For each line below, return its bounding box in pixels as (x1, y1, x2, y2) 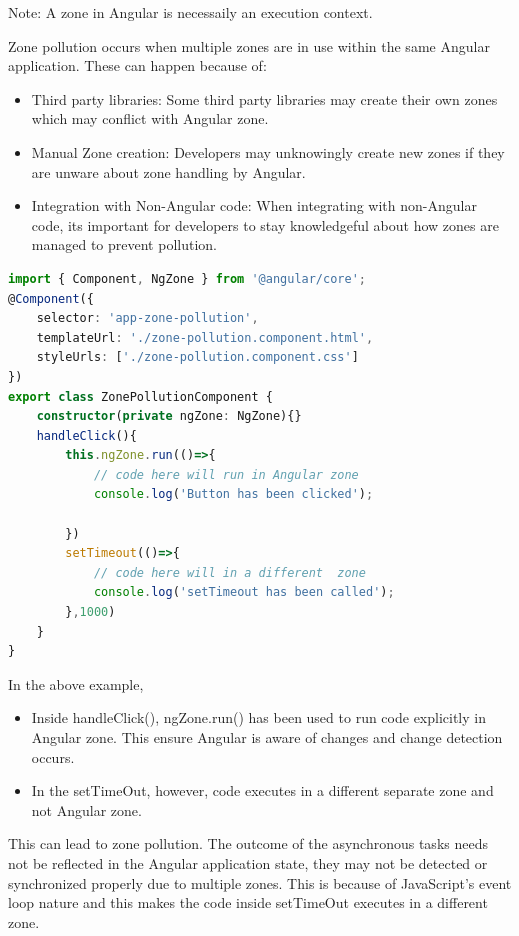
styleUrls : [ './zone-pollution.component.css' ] (36, 350, 359, 365)
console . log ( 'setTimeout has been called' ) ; (93, 585, 395, 600)
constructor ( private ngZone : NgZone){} (36, 409, 302, 424)
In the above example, (8, 673, 144, 694)
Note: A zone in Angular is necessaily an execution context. (8, 2, 373, 22)
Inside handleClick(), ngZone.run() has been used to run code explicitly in (31, 707, 486, 728)
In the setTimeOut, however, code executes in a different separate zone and (31, 780, 494, 801)
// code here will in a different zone (93, 565, 366, 580)
